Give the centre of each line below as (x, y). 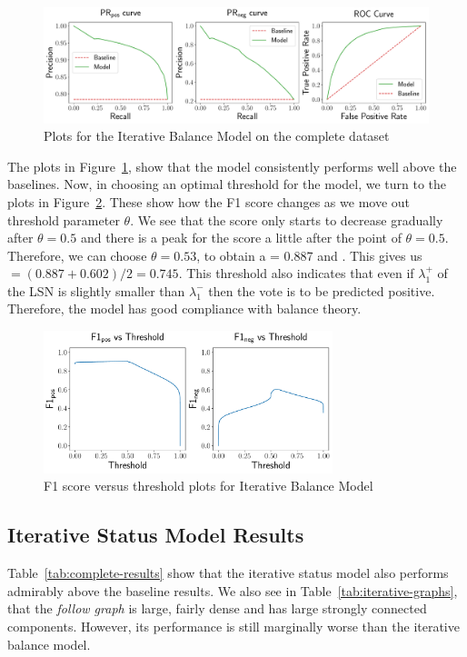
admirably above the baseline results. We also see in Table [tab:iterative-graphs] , (233, 590)
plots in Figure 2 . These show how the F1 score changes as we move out (209, 201)
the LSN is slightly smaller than (96, 290)
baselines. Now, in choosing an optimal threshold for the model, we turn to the (227, 184)
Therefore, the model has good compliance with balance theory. (184, 309)
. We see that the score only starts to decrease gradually (287, 219)
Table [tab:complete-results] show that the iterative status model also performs (228, 573)
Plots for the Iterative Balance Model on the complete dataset (217, 136)
